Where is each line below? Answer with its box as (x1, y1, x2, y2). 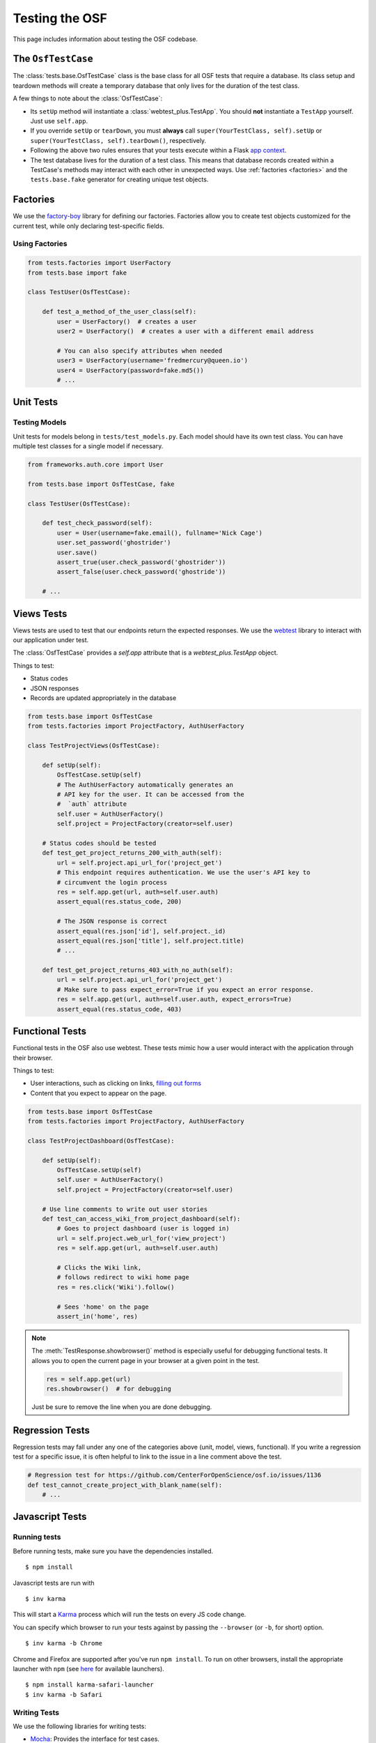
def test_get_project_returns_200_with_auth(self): (42, 849, 223, 857)
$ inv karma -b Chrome (25, 1639, 103, 1647)
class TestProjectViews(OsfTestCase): (27, 742, 160, 749)
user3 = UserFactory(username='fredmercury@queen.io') (56, 356, 249, 365)
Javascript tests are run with (13, 1578, 95, 1587)
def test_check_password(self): (42, 519, 153, 527)
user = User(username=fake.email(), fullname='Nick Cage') (56, 528, 263, 537)
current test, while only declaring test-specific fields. (13, 222, 165, 230)
